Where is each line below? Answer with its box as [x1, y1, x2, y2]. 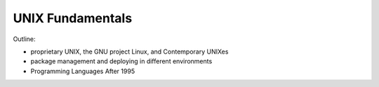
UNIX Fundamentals [13, 10, 133, 26]
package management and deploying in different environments [30, 57, 213, 65]
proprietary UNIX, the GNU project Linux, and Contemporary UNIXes [30, 47, 229, 56]
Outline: [13, 35, 36, 43]
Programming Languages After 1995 [30, 67, 135, 75]
